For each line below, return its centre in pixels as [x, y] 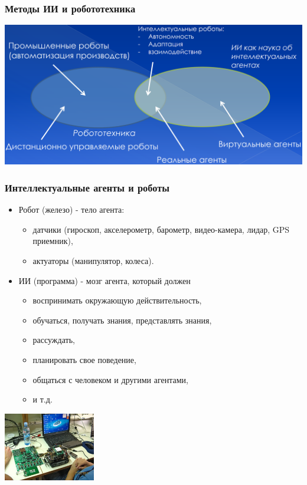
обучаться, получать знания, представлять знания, [122, 320]
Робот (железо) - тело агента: [71, 209]
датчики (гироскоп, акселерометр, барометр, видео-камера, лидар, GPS [161, 229]
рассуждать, [54, 340]
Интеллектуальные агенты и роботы [87, 187]
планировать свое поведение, [84, 360]
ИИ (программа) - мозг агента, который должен [104, 280]
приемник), [53, 241]
